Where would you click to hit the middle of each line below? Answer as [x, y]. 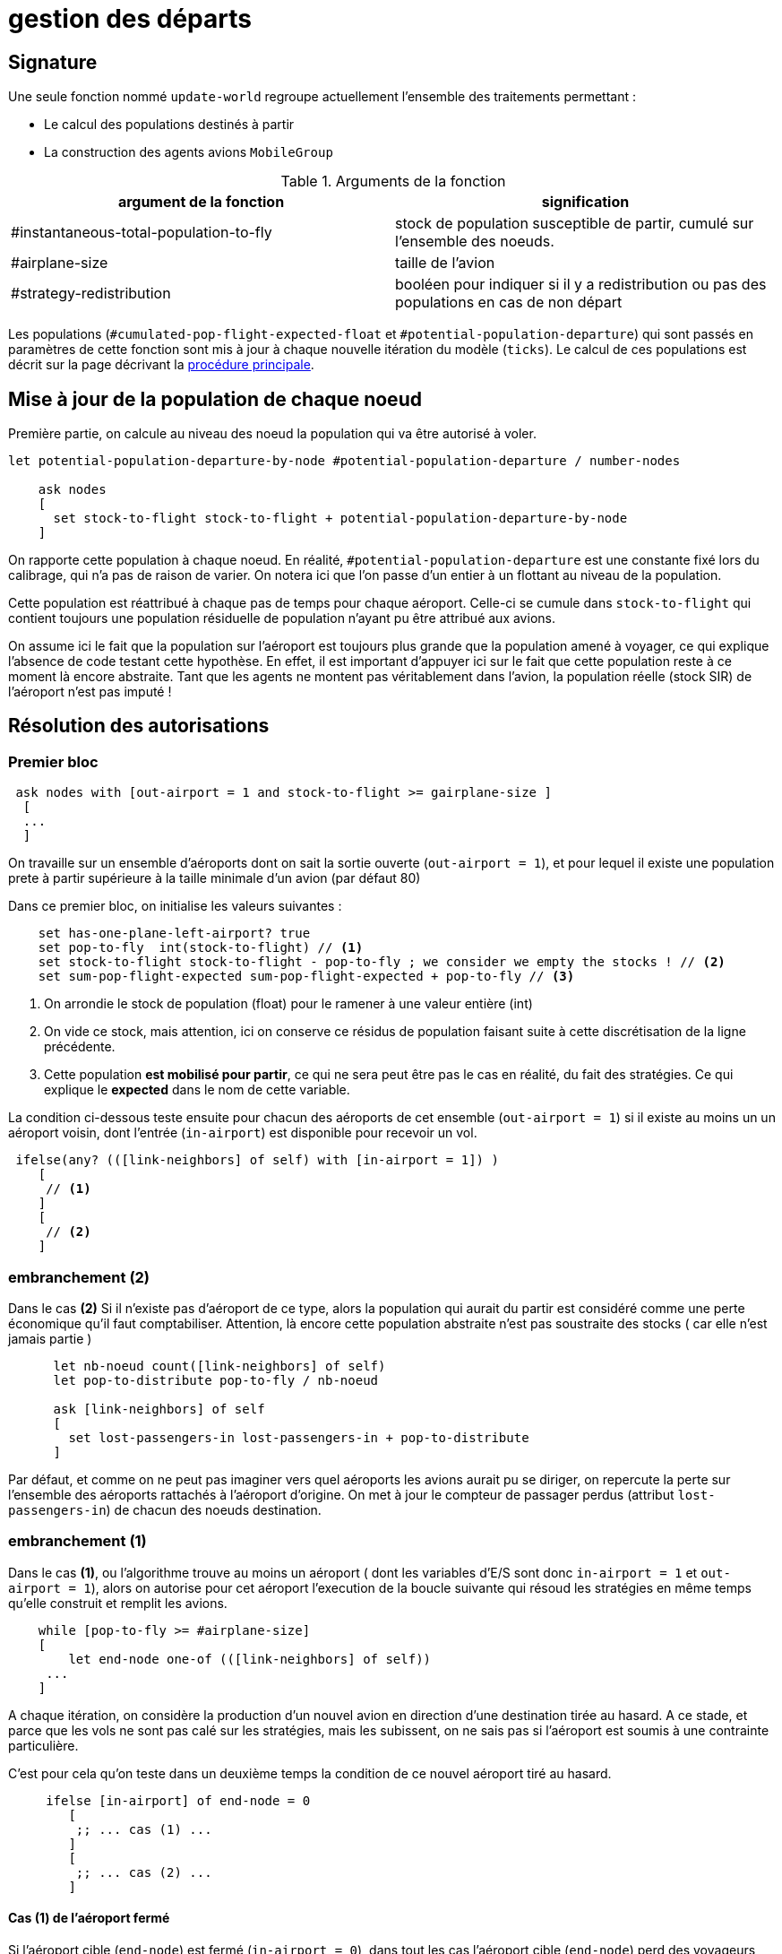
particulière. [43, 1745]
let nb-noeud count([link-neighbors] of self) [219, 1366]
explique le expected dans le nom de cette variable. [197, 1090]
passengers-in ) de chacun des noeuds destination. [165, 1509]
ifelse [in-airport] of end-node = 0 [178, 1800]
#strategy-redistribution [91, 294]
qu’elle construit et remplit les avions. [118, 1603]
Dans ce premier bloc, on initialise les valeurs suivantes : [175, 906]
